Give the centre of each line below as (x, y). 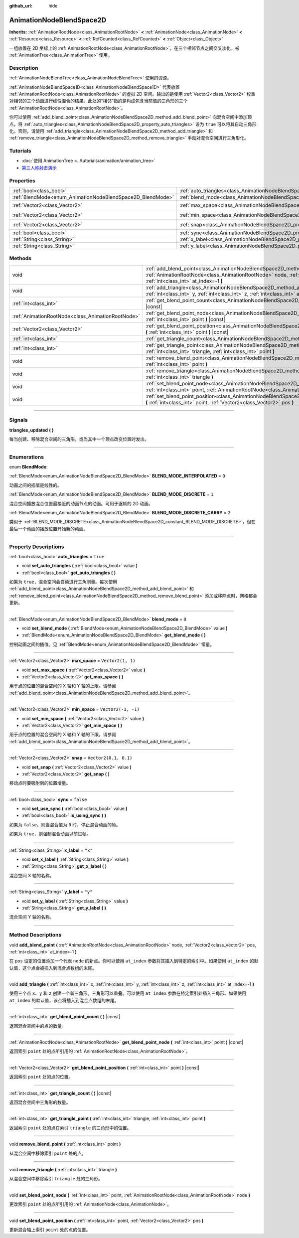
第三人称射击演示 (39, 167)
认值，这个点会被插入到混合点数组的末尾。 (53, 968)
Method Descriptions (35, 935)
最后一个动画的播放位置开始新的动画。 (49, 529)
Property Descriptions (37, 547)
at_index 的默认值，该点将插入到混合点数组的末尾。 (64, 1000)
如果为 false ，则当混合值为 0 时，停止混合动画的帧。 (65, 824)
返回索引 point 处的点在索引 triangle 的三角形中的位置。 (70, 1128)
